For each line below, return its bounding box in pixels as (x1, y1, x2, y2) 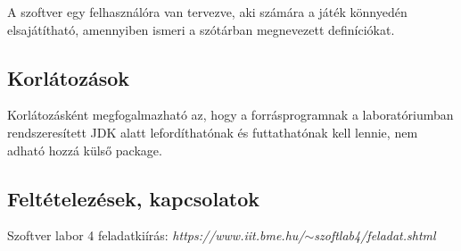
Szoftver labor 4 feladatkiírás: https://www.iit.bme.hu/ (7, 226, 305, 245)
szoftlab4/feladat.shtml (314, 226, 436, 245)
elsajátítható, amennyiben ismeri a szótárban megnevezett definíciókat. (7, 20, 395, 38)
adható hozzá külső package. (7, 140, 162, 159)
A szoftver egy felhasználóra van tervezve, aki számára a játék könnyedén (7, 3, 407, 21)
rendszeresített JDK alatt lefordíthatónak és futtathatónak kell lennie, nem (7, 122, 418, 141)
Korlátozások (7, 63, 130, 91)
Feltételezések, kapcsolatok (7, 184, 260, 212)
